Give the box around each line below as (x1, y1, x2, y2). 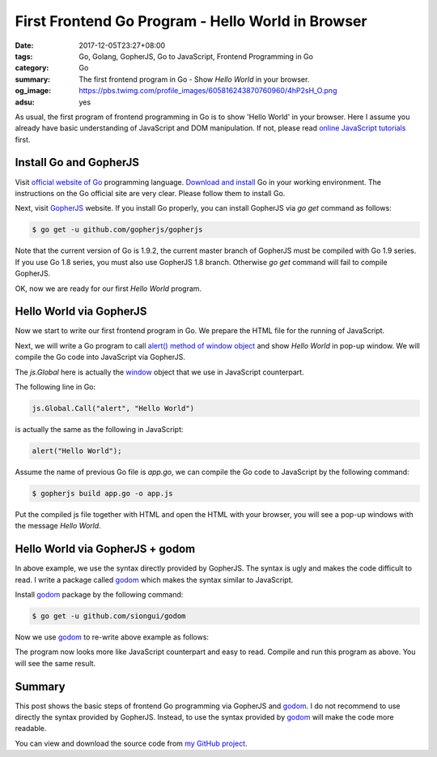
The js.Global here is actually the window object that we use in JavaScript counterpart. (15, 367, 304, 377)
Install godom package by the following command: (15, 589, 184, 599)
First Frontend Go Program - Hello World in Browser (15, 12, 367, 30)
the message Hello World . (15, 521, 101, 531)
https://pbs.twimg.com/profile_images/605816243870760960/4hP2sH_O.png (78, 86, 337, 96)
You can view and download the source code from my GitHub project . (15, 738, 248, 748)
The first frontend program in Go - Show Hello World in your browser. (78, 74, 310, 84)
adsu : (15, 97, 36, 107)
